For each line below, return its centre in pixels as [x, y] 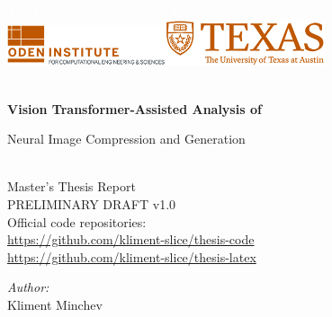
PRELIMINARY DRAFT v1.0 [92, 204]
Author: [28, 287]
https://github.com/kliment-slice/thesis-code [131, 239]
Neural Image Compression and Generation [126, 139]
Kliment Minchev [55, 305]
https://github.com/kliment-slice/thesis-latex [132, 256]
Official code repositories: [77, 221]
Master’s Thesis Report [72, 186]
